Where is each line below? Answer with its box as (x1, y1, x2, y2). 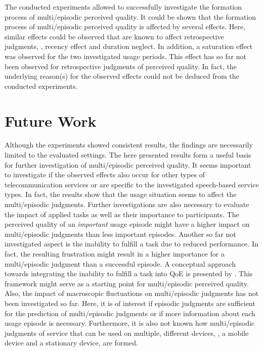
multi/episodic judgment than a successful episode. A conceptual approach (5, 258, 236, 269)
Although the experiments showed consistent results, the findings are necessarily (5, 139, 253, 150)
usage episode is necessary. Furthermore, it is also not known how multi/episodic (5, 318, 255, 328)
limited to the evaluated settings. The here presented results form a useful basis (5, 149, 251, 160)
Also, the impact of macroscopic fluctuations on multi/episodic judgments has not (5, 288, 259, 298)
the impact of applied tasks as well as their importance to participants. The (5, 209, 239, 219)
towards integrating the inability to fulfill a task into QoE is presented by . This (5, 268, 253, 279)
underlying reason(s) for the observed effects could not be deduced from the (5, 71, 239, 81)
